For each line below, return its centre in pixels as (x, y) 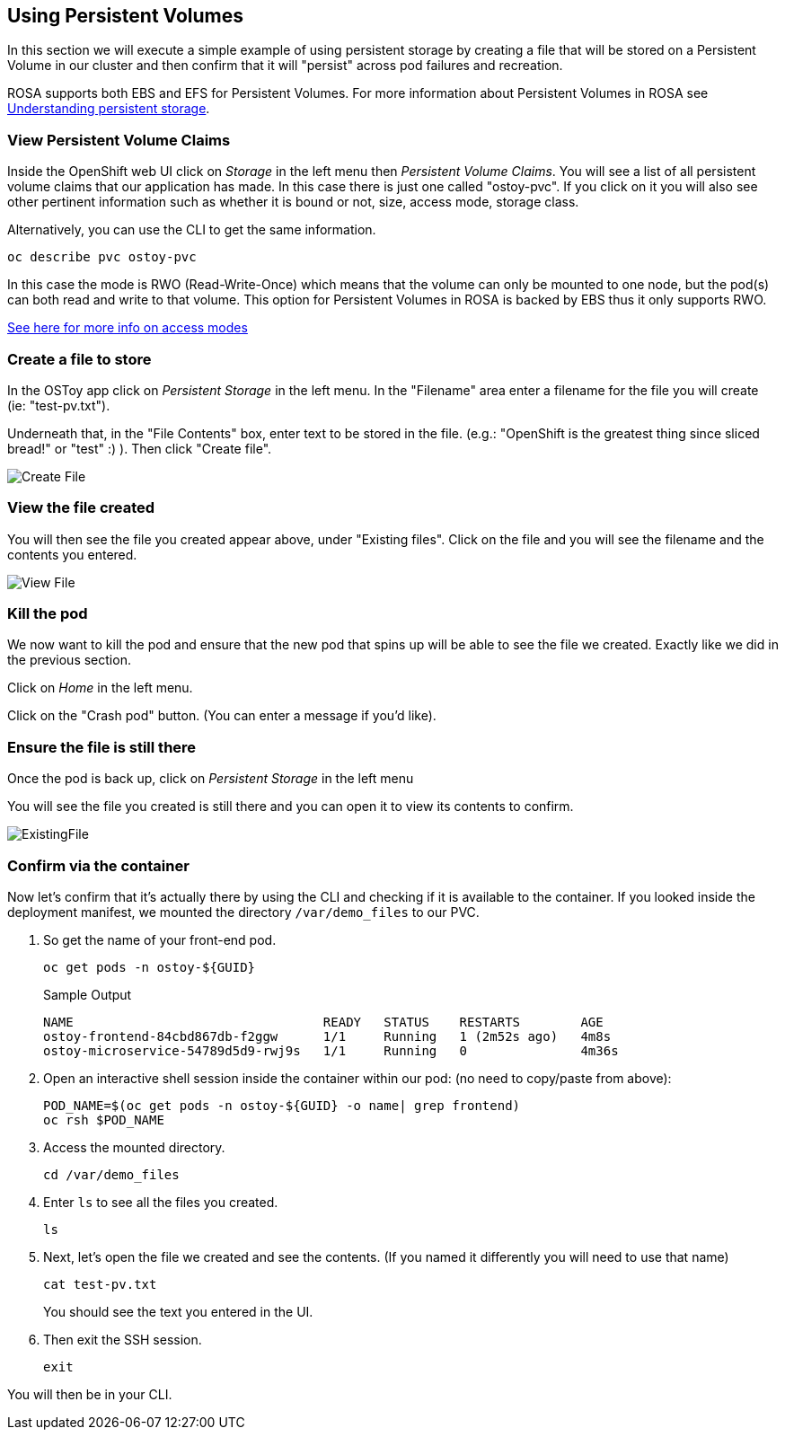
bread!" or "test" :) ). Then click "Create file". (140, 448)
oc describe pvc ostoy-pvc (102, 257)
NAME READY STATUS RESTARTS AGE (323, 1022)
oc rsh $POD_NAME (104, 1120)
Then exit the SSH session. (123, 1339)
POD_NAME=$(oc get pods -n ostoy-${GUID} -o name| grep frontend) (282, 1105)
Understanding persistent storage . (109, 109)
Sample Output (88, 994)
